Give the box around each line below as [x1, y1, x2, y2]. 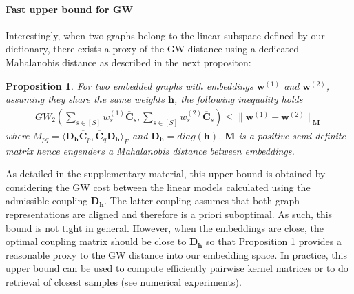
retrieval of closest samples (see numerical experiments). [6, 274, 242, 288]
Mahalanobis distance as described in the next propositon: [6, 55, 251, 69]
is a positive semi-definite [238, 128, 346, 142]
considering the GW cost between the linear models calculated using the [6, 179, 311, 194]
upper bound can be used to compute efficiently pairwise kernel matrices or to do [6, 261, 348, 275]
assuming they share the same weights [6, 92, 165, 106]
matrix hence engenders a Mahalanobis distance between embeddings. [6, 143, 295, 157]
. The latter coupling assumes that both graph [104, 193, 300, 208]
